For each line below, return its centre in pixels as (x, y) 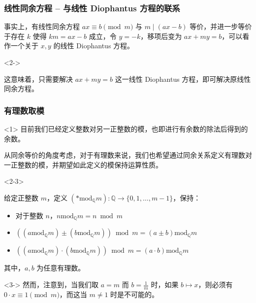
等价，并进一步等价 (221, 26)
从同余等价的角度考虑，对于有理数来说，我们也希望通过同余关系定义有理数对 (128, 155)
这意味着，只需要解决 (38, 79)
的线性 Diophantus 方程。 (94, 46)
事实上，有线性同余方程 (42, 26)
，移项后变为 (161, 36)
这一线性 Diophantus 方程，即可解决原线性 (183, 79)
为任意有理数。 (61, 268)
